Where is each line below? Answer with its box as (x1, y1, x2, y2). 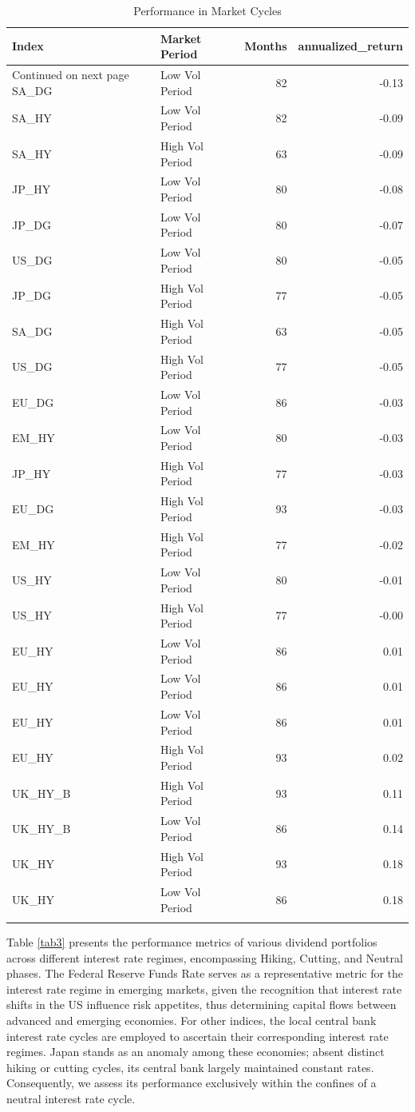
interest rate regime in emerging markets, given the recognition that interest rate (6, 980, 402, 997)
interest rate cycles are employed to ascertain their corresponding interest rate (6, 1027, 389, 1044)
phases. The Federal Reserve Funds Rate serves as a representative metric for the (6, 965, 404, 982)
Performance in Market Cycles (133, 2, 282, 18)
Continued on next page (12, 66, 129, 83)
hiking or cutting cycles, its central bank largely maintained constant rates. (6, 1058, 374, 1075)
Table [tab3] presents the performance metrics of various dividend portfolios (6, 934, 377, 951)
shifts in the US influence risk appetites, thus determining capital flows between (6, 996, 397, 1013)
